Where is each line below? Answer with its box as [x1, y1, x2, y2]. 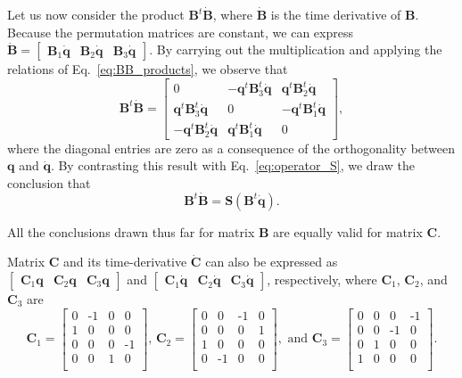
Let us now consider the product [7, 5, 185, 23]
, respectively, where [267, 269, 377, 288]
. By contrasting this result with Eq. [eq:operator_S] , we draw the [50, 156, 415, 175]
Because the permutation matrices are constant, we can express [7, 22, 353, 41]
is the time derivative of [270, 5, 401, 23]
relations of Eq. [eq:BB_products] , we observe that [7, 60, 288, 78]
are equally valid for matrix [273, 222, 423, 241]
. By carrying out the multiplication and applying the [149, 40, 442, 59]
